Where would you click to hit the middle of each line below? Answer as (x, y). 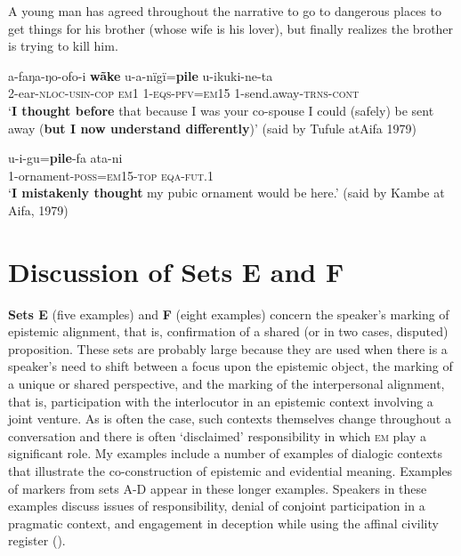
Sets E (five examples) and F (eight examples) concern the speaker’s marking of (229, 314)
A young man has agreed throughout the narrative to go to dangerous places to (225, 11)
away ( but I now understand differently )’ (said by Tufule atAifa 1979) (212, 128)
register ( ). (37, 540)
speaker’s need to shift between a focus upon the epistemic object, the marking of (230, 366)
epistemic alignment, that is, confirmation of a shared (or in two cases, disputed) (228, 331)
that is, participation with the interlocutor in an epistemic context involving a (221, 401)
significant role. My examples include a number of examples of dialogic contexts (226, 453)
